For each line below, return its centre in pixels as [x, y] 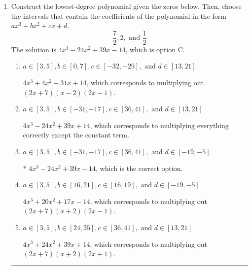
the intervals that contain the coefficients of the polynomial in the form [119, 16]
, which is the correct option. [139, 168]
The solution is [34, 49]
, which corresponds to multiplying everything [159, 125]
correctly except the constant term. [76, 135]
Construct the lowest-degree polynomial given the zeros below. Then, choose [126, 6]
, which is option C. [155, 49]
